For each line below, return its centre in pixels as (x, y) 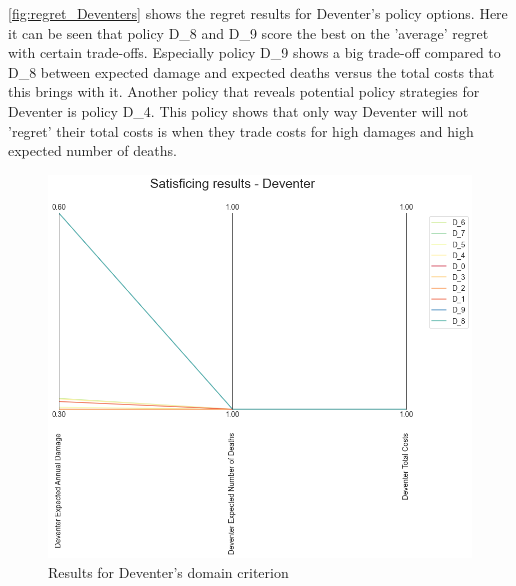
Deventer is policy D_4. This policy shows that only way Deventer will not (238, 110)
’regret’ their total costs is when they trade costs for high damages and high (241, 130)
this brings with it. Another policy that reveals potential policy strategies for (244, 91)
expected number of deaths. (92, 150)
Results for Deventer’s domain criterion (168, 571)
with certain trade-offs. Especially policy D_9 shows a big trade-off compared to (254, 52)
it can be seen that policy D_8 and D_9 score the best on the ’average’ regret (248, 32)
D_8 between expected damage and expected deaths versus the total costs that (251, 71)
